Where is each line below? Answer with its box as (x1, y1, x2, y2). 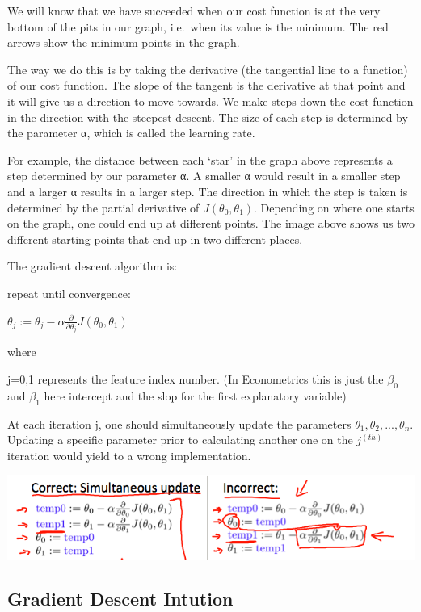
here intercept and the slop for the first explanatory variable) (44, 387, 347, 404)
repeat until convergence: (7, 284, 131, 301)
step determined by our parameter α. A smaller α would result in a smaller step (7, 167, 401, 184)
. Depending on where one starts (254, 199, 415, 216)
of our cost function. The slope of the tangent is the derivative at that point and (7, 77, 406, 94)
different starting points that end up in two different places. (7, 230, 303, 247)
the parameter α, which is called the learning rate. (7, 124, 255, 141)
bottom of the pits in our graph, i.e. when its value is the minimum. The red (7, 18, 389, 35)
